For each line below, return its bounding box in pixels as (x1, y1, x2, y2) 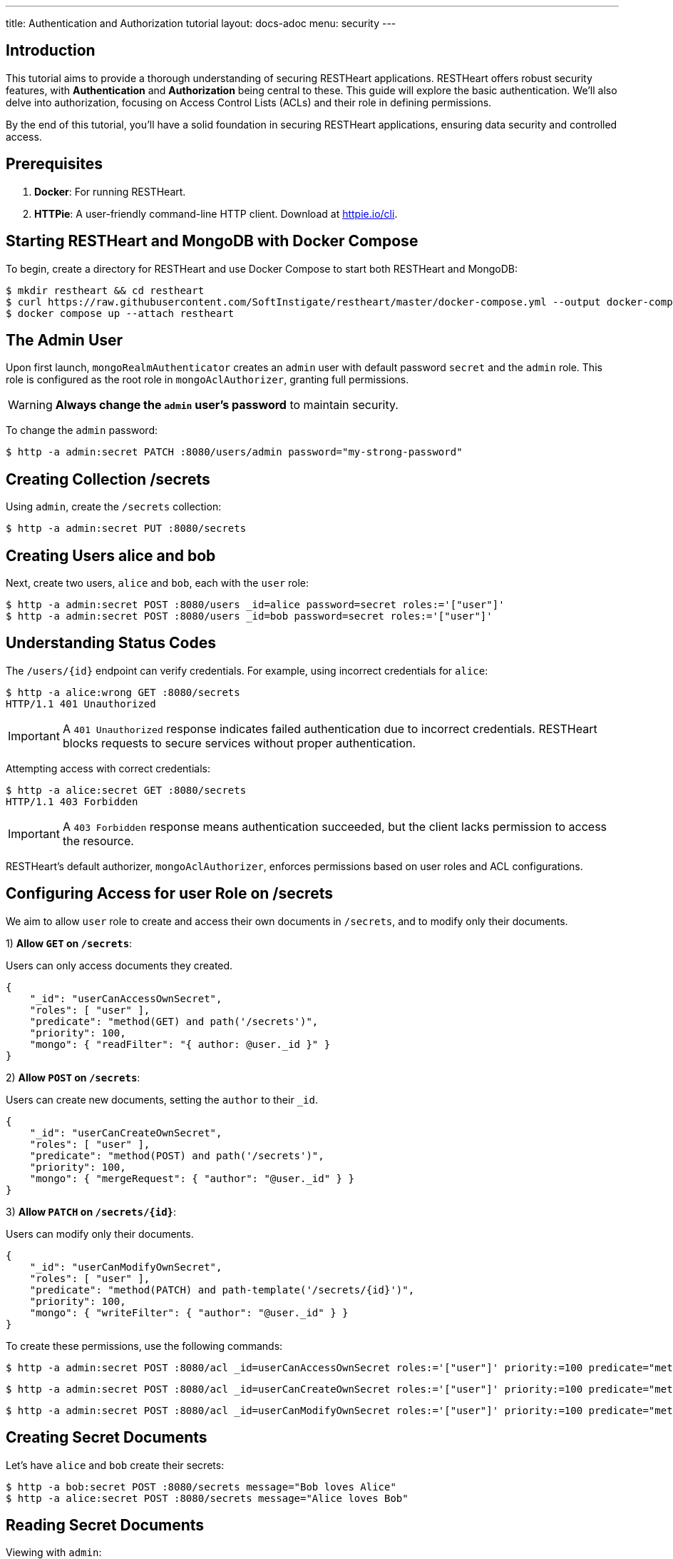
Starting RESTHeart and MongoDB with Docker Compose (6, 232, 418, 251)
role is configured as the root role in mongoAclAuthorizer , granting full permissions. (6, 373, 409, 386)
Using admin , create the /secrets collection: (6, 500, 222, 513)
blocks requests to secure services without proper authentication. (62, 735, 416, 750)
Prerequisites (6, 155, 103, 173)
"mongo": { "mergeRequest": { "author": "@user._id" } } (29, 1172, 354, 1184)
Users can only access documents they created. (6, 959, 233, 972)
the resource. (62, 833, 134, 848)
